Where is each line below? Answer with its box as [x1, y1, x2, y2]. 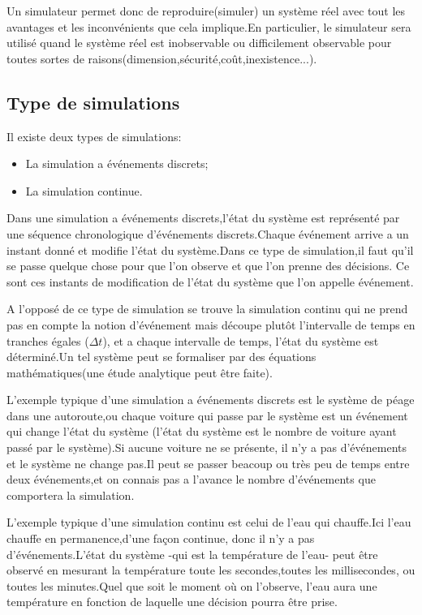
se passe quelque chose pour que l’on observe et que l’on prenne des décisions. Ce [6, 257, 410, 274]
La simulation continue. [25, 182, 143, 199]
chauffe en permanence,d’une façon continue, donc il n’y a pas [6, 530, 315, 547]
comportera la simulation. [6, 486, 135, 503]
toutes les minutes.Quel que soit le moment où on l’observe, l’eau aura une [6, 577, 377, 594]
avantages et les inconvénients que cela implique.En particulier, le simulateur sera [6, 18, 411, 35]
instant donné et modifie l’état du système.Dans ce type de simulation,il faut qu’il [6, 241, 414, 258]
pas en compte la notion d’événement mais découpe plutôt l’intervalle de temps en [6, 316, 416, 333]
